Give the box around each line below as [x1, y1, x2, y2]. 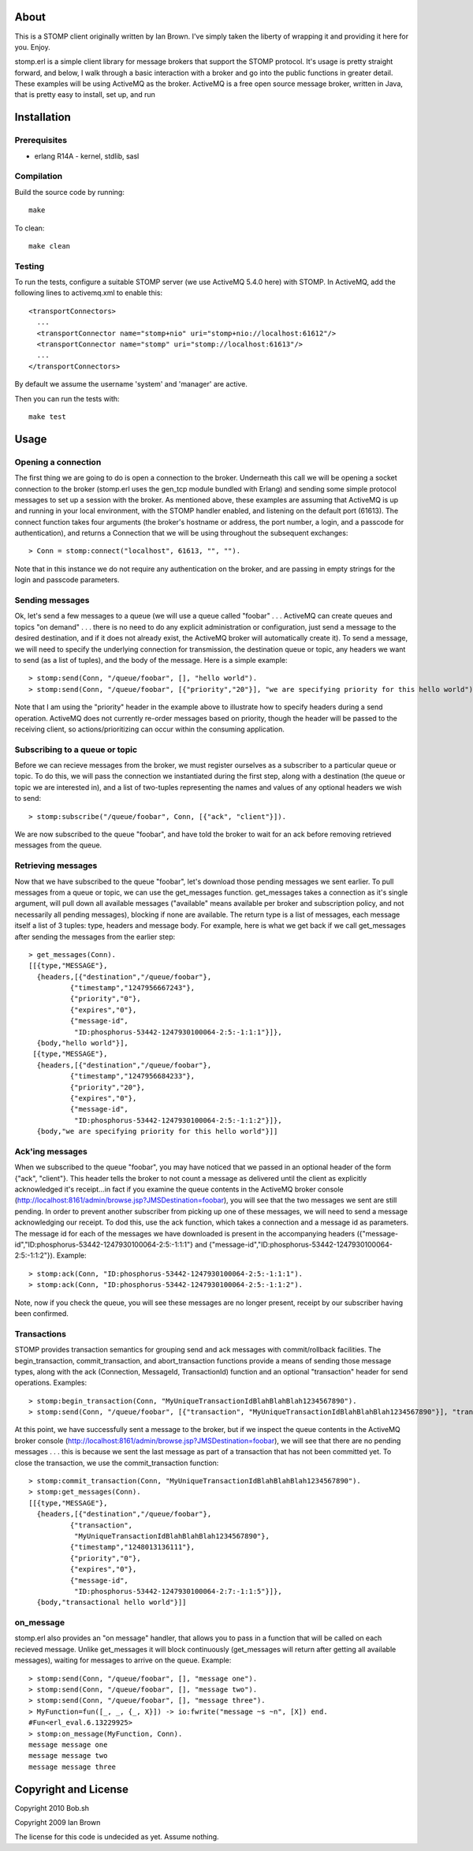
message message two [28, 1752, 108, 1760]
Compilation [14, 170, 63, 181]
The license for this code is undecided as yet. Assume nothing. [14, 1832, 220, 1842]
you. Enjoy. [14, 42, 50, 51]
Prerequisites [14, 135, 67, 146]
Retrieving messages [14, 860, 98, 871]
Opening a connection [14, 456, 102, 467]
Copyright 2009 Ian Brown [14, 1818, 101, 1827]
